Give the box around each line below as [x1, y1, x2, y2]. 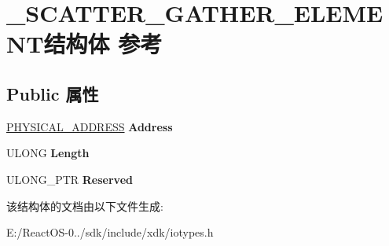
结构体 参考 [43, 28, 163, 60]
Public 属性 [6, 81, 99, 105]
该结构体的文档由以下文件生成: [6, 197, 163, 214]
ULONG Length [6, 145, 90, 161]
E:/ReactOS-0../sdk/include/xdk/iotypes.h [6, 224, 214, 240]
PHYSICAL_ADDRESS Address [6, 118, 173, 134]
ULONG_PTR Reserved [6, 171, 133, 187]
